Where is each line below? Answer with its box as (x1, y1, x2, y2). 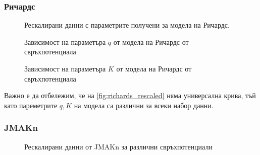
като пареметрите (4, 100, 58, 110)
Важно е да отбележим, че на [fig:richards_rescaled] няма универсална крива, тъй (4, 90, 256, 101)
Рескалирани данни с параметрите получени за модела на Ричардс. (24, 20, 230, 30)
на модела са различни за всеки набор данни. (74, 100, 214, 110)
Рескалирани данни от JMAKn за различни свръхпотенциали (24, 141, 213, 151)
